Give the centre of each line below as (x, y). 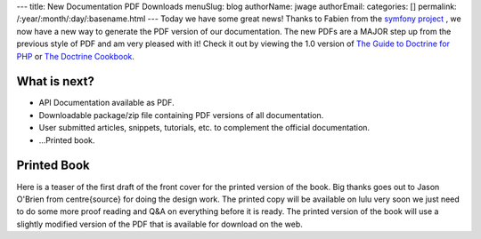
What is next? (56, 81)
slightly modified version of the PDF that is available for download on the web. (159, 224)
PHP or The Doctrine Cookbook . (76, 56)
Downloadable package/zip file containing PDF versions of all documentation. (181, 115)
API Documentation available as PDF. (106, 103)
